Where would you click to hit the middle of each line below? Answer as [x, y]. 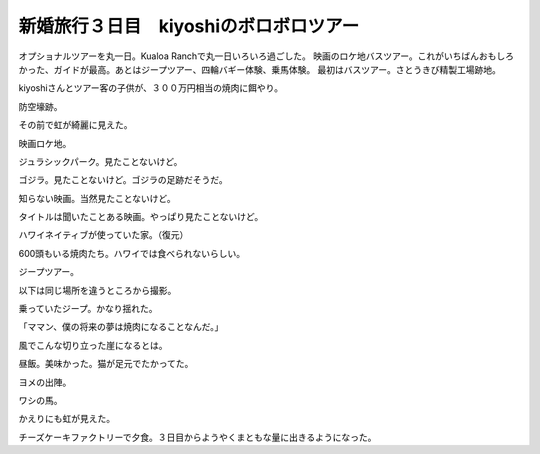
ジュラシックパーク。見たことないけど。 [100, 161]
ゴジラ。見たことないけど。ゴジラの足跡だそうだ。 [123, 180]
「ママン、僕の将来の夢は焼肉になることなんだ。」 [121, 327]
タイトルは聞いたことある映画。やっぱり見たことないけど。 [141, 217]
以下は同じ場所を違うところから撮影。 [97, 290]
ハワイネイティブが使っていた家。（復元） [103, 235]
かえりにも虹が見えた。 [66, 419]
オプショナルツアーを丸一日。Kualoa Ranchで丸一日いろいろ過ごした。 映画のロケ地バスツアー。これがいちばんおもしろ [266, 56]
